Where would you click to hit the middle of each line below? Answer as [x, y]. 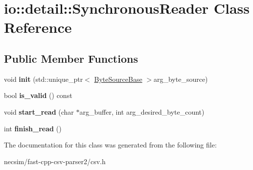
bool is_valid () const [38, 95]
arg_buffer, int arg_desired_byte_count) [142, 111]
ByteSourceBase [118, 79]
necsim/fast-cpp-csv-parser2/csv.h [55, 161]
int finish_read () [33, 128]
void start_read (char [39, 111]
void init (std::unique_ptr [44, 79]
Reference [38, 27]
